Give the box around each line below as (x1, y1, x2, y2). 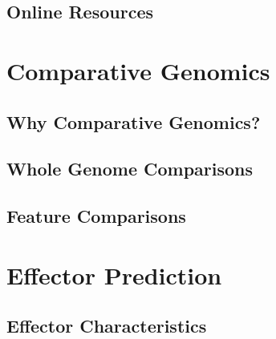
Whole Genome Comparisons (6, 156, 254, 181)
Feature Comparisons (6, 204, 186, 228)
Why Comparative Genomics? (6, 109, 261, 134)
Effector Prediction (6, 258, 222, 291)
